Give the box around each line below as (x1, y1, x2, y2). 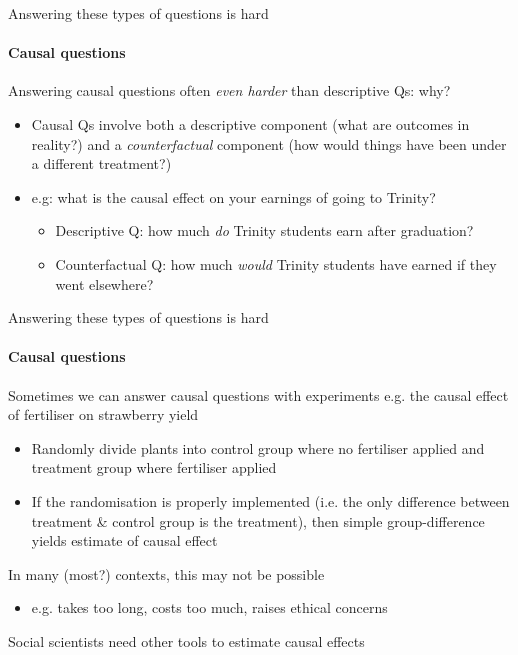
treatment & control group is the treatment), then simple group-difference (31, 510, 485, 531)
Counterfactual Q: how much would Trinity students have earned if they (55, 253, 497, 274)
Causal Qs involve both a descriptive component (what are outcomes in (31, 113, 470, 134)
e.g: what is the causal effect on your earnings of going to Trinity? (31, 186, 436, 207)
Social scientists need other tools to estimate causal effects (8, 630, 365, 651)
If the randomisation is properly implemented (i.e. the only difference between (31, 490, 510, 511)
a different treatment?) (31, 153, 172, 174)
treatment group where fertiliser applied (31, 457, 277, 478)
